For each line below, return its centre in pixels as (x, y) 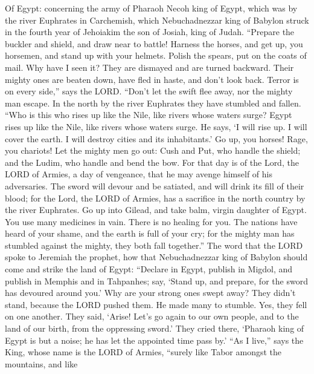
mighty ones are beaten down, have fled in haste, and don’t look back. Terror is (152, 79)
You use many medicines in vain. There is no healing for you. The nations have (151, 221)
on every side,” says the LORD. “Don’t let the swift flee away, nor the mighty (149, 91)
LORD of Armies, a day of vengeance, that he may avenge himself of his (139, 174)
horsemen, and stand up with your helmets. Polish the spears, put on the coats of (156, 55)
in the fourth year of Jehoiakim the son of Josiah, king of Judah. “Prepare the (150, 32)
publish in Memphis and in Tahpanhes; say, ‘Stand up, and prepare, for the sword (156, 280)
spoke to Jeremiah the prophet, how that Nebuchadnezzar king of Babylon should (156, 257)
